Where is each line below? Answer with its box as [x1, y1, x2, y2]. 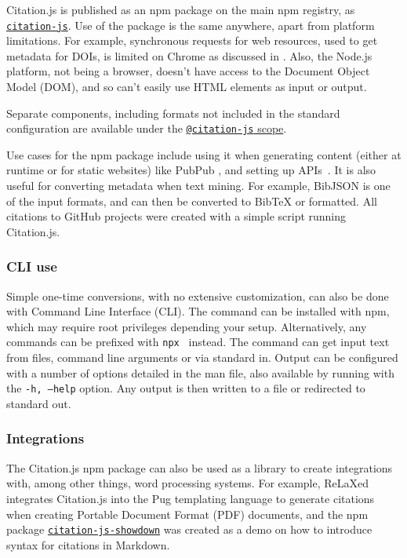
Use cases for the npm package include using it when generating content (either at [6, 146, 402, 162]
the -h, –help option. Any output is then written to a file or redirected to [6, 380, 365, 396]
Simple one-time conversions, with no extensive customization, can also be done [6, 287, 389, 304]
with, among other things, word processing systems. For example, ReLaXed [6, 475, 369, 491]
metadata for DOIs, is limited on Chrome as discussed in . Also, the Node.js [6, 47, 372, 64]
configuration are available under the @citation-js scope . [6, 120, 287, 137]
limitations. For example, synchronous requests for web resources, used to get [6, 32, 378, 49]
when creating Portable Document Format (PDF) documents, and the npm [6, 505, 369, 522]
